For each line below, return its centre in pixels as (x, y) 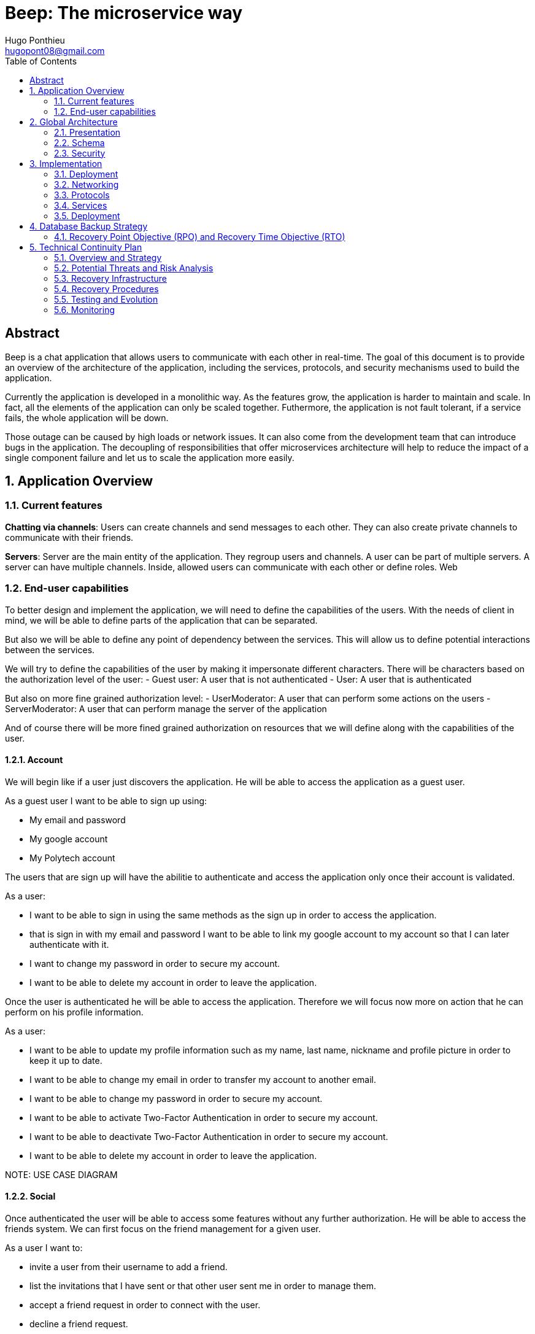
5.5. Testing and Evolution (106, 299)
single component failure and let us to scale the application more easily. (150, 457)
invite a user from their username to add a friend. (129, 1267)
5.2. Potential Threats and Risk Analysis (134, 268)
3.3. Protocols (82, 195)
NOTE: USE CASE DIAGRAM (61, 1174)
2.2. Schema (79, 142)
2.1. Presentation (87, 132)
